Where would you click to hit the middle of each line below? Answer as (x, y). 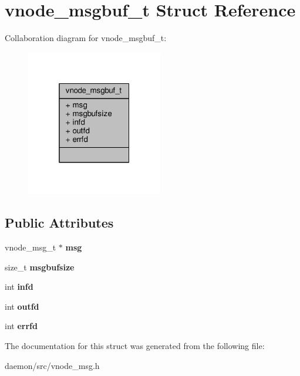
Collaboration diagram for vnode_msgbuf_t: (86, 38)
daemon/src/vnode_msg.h (52, 365)
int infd (19, 287)
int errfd (21, 326)
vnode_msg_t (31, 247)
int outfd (22, 306)
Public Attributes (59, 223)
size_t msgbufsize (40, 267)
